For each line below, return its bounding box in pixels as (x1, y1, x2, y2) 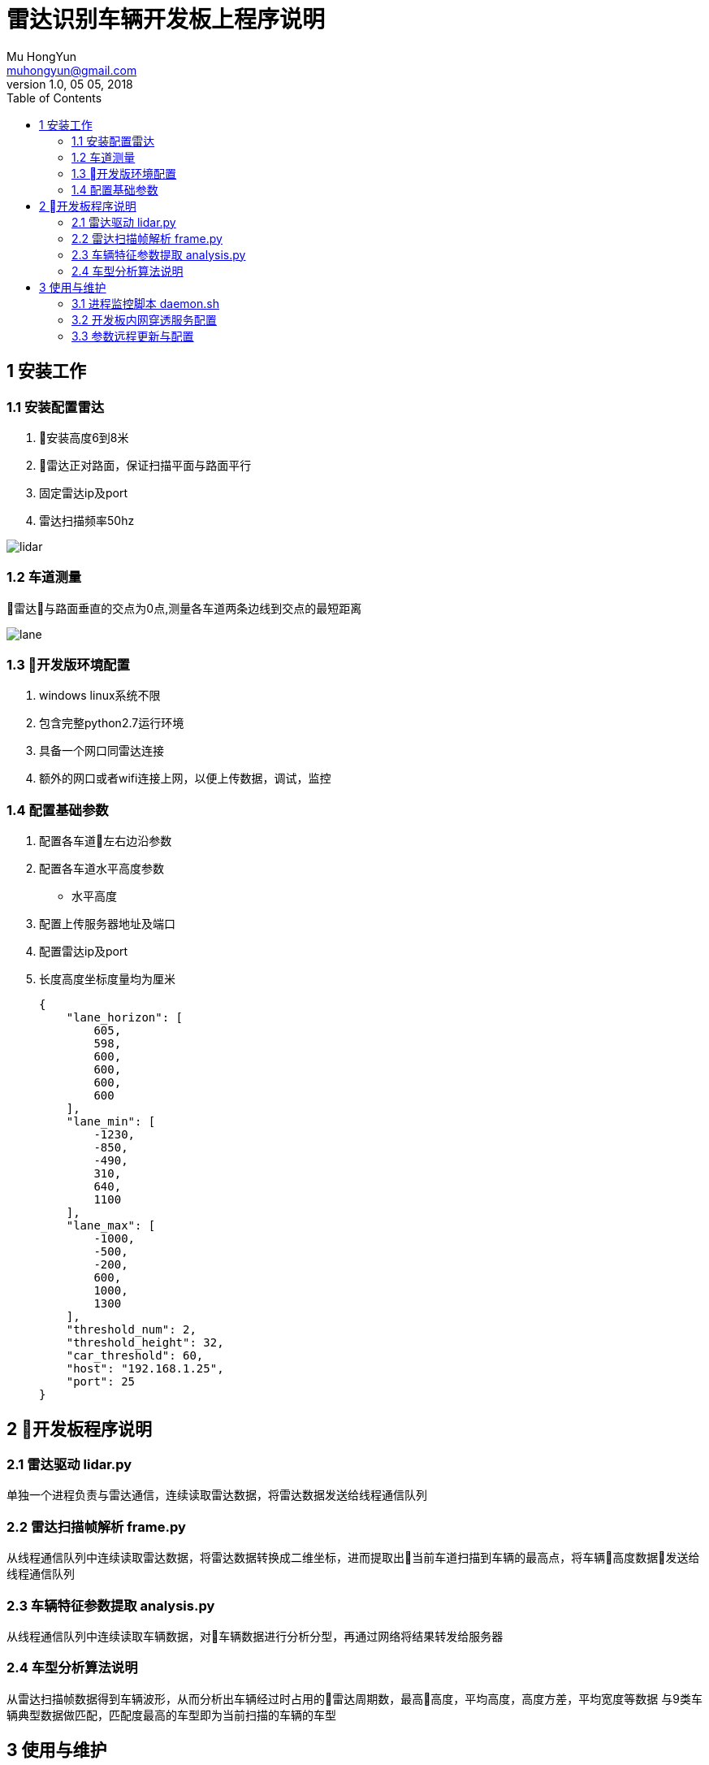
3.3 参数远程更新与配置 (71, 328, 194, 343)
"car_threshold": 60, (66, 1349, 204, 1363)
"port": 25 (66, 1375, 136, 1389)
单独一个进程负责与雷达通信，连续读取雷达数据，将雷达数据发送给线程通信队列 (6, 1488, 427, 1503)
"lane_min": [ (66, 1115, 156, 1129)
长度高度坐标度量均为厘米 (39, 972, 175, 987)
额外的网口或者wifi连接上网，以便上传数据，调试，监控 (39, 771, 331, 786)
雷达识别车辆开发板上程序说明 (6, 6, 326, 33)
